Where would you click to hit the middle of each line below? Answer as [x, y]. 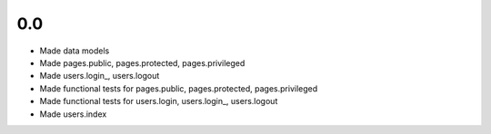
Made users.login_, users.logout [100, 76]
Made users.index [73, 114]
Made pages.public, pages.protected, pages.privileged [142, 62]
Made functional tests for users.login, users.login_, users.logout [159, 101]
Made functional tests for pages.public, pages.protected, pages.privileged [179, 88]
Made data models [75, 51]
